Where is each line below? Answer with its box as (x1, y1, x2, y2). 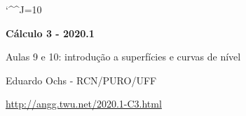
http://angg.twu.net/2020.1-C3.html (6, 96, 162, 111)
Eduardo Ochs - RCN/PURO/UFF (6, 72, 157, 87)
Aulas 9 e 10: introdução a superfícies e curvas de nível (6, 49, 241, 64)
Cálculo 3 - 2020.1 (6, 25, 95, 40)
